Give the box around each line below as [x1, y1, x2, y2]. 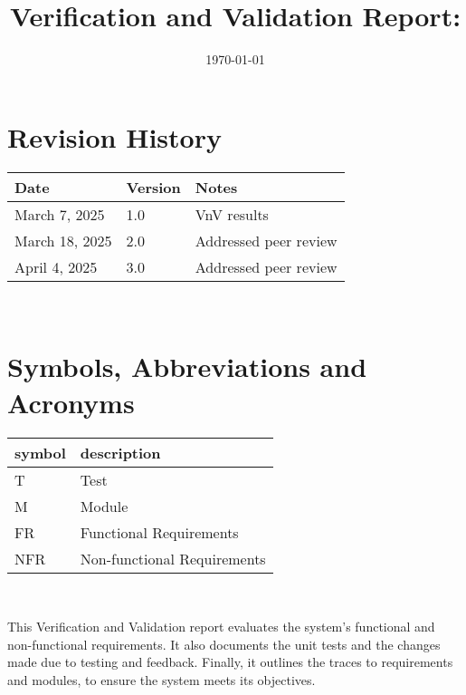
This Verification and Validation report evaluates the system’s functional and [7, 617, 435, 636]
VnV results [195, 203, 269, 225]
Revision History [7, 118, 222, 155]
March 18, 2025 [14, 229, 112, 251]
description [80, 441, 161, 463]
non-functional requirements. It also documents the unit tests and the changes [7, 634, 441, 653]
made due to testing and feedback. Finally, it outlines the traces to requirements [7, 652, 453, 671]
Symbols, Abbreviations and [7, 348, 367, 385]
